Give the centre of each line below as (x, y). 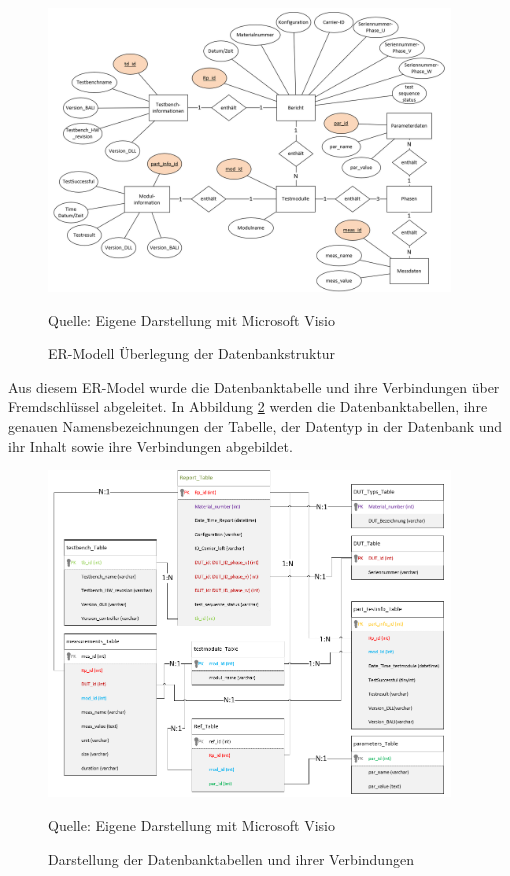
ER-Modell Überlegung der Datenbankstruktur (192, 353)
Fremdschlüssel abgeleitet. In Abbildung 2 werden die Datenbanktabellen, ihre (248, 406)
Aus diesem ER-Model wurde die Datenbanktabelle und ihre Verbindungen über (254, 386)
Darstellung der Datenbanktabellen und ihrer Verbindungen (231, 858)
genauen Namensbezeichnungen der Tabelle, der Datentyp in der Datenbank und (255, 425)
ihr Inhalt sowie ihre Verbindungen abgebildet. (150, 445)
